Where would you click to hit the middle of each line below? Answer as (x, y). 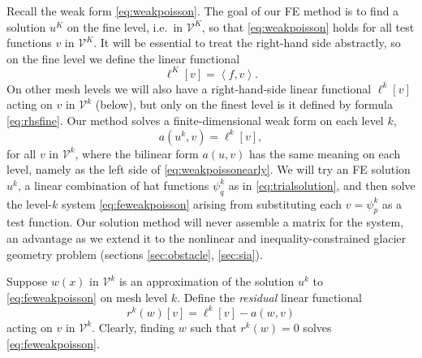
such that (213, 327)
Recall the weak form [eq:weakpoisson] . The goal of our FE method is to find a (203, 11)
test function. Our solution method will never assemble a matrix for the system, (205, 222)
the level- (29, 203)
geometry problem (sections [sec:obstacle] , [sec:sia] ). (135, 254)
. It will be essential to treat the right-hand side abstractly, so (247, 43)
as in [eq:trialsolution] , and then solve (322, 185)
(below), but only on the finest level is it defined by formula (244, 104)
